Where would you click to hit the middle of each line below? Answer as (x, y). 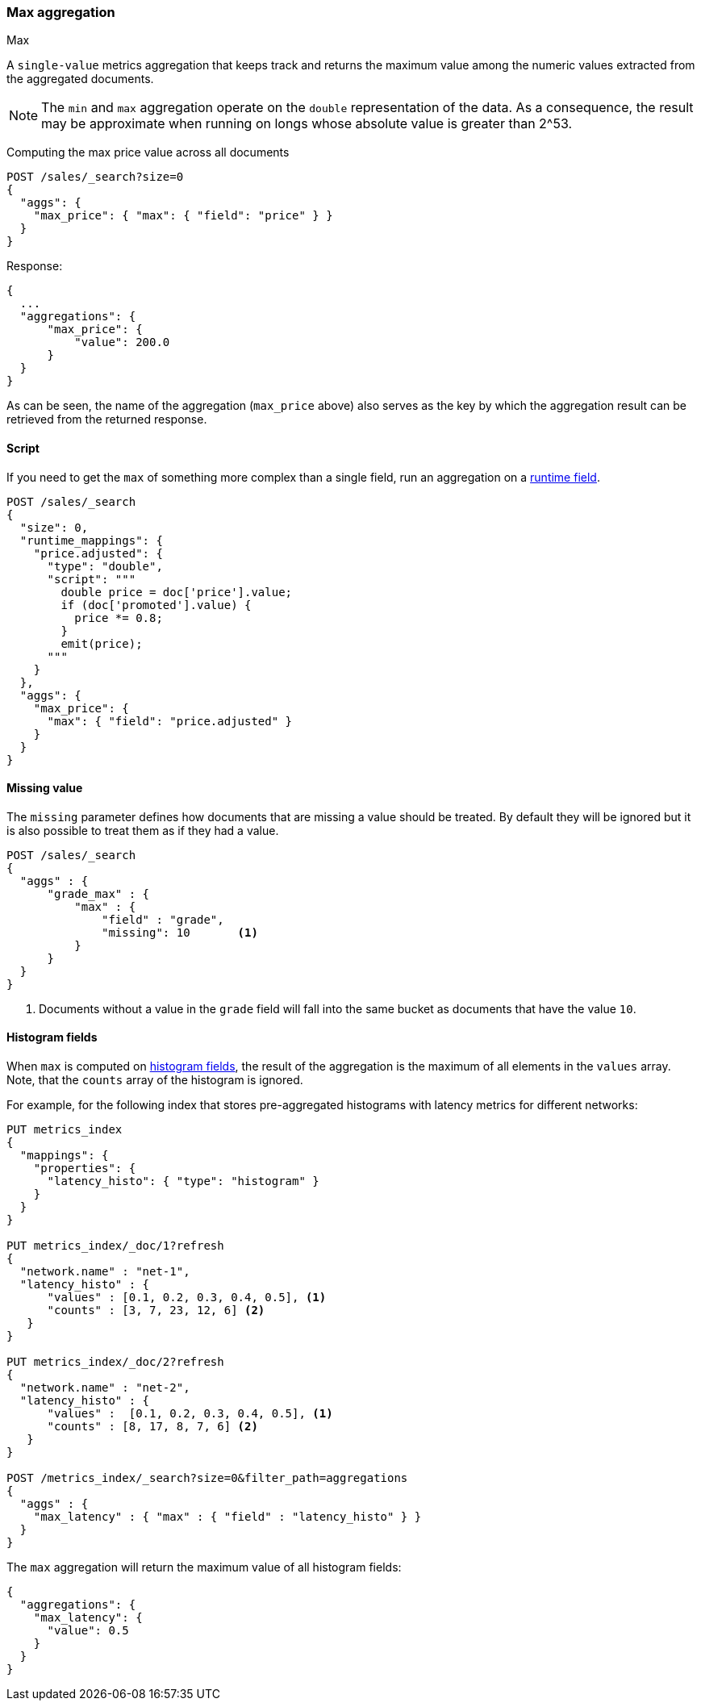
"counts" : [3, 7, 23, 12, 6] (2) (156, 1311)
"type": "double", (105, 566)
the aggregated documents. (80, 79)
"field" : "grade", (163, 919)
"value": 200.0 (122, 342)
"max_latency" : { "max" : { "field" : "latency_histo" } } (227, 1517)
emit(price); (102, 643)
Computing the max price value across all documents (148, 152)
